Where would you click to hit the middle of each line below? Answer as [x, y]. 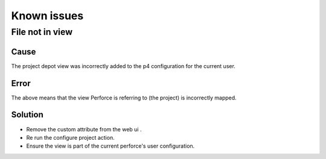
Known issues [47, 16]
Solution [27, 115]
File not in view [42, 32]
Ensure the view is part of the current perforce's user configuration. [110, 146]
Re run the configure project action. [70, 137]
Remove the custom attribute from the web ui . [84, 129]
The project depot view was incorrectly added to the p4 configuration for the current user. [123, 66]
